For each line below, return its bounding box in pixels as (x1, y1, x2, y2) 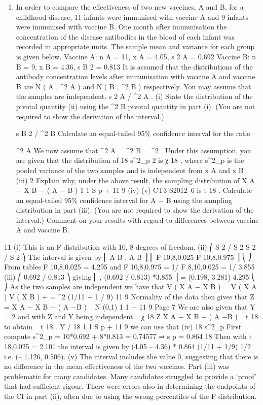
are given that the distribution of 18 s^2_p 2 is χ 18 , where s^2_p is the (16, 155, 244, 165)
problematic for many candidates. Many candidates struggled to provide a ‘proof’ (4, 370, 256, 381)
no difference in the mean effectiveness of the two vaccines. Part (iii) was (4, 361, 230, 372)
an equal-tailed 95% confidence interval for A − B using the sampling (16, 194, 232, 205)
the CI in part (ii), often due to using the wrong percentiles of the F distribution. (4, 390, 257, 401)
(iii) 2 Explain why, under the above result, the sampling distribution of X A (16, 175, 255, 185)
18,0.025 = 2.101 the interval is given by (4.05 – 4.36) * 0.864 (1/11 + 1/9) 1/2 (4, 341, 251, 351)
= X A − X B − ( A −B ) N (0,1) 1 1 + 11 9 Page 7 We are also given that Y (4, 301, 255, 312)
